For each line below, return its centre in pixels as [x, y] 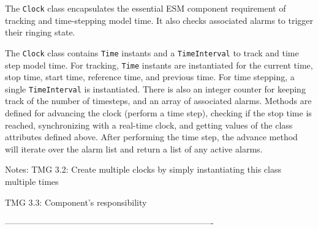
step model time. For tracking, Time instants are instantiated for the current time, [159, 65]
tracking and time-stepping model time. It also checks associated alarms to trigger [159, 20]
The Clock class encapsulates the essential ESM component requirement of [146, 8]
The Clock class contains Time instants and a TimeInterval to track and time [152, 52]
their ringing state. [40, 32]
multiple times [32, 181]
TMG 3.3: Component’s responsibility [76, 202]
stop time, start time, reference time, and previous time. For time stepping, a [150, 77]
